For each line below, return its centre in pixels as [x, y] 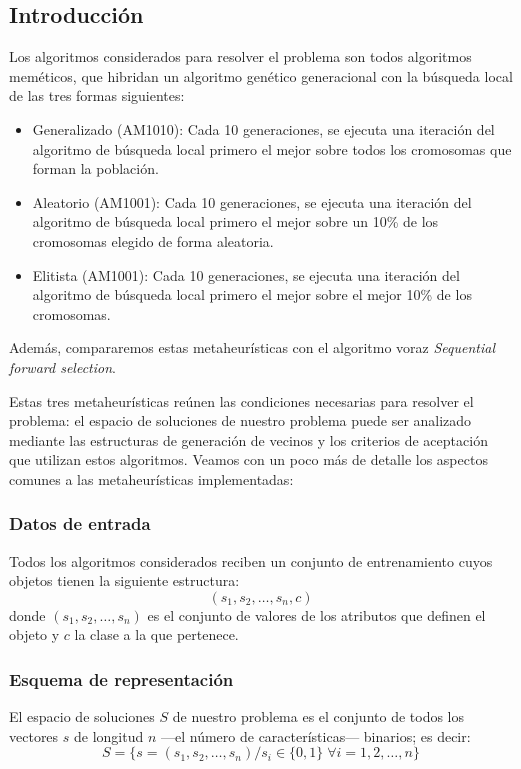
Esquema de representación [121, 679]
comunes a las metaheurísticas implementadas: [151, 478]
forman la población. [95, 168]
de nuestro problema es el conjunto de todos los [318, 716]
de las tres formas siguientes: [97, 95]
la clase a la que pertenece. [156, 634]
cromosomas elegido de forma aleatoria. [153, 240]
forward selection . [62, 366]
